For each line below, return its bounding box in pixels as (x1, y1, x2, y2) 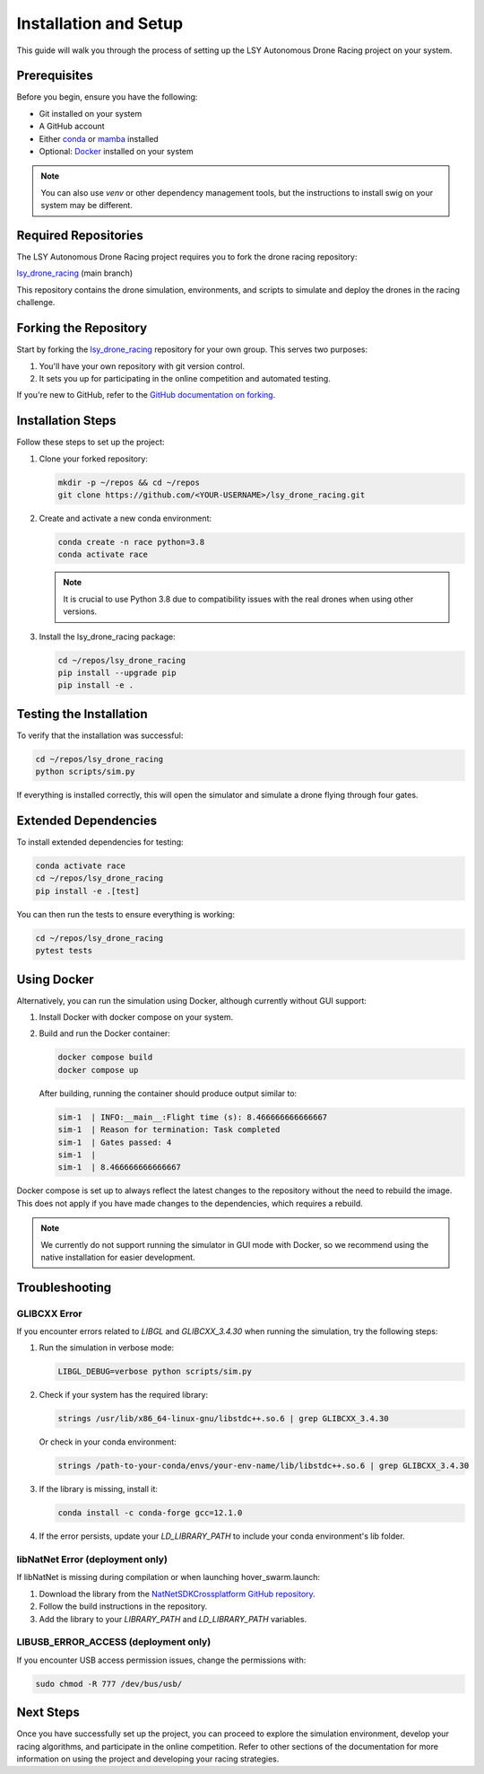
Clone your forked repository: (39, 453, 148, 464)
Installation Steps (16, 413, 117, 428)
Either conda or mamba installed (39, 133, 159, 144)
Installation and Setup (16, 13, 184, 33)
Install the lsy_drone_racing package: (39, 631, 177, 642)
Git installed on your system (39, 108, 143, 119)
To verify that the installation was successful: (16, 730, 184, 741)
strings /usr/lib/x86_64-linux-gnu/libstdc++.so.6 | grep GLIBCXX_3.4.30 (57, 1414, 389, 1424)
